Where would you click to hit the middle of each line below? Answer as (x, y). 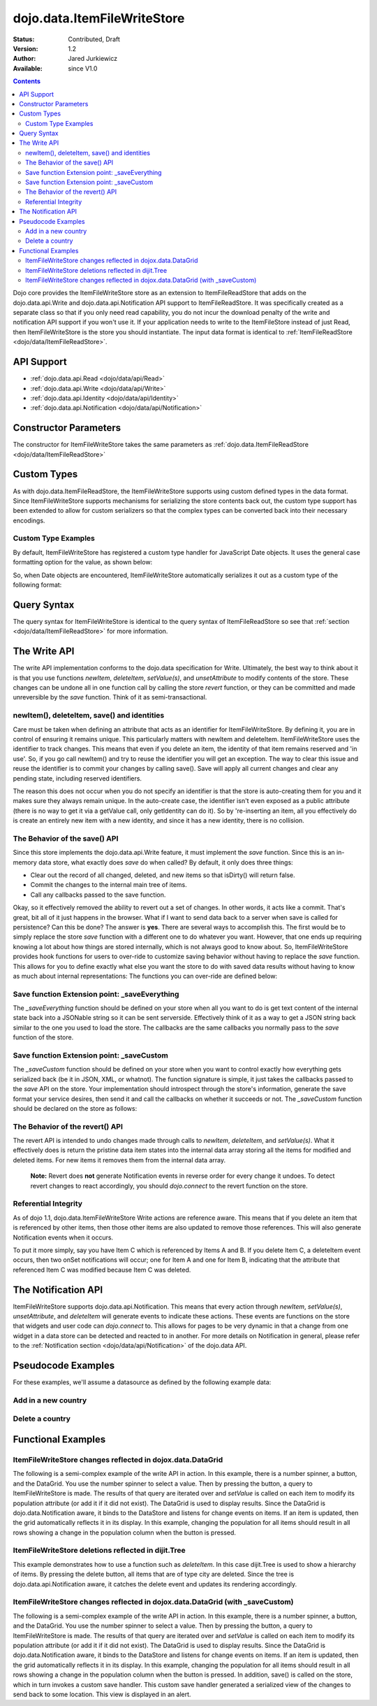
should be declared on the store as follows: (75, 1108)
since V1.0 (83, 68)
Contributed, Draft (94, 39)
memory (25, 862)
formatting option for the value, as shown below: (83, 562)
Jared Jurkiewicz (93, 59)
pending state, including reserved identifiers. (77, 778)
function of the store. (43, 1037)
